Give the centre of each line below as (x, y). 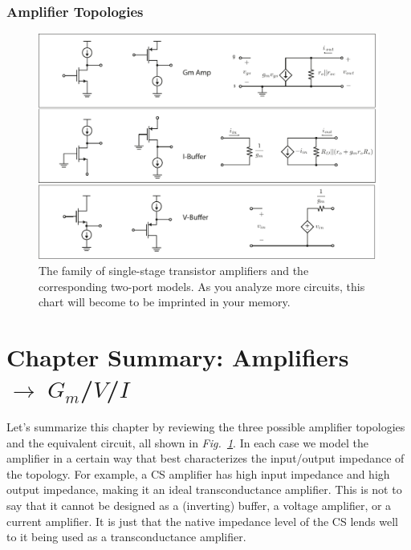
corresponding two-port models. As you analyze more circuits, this (202, 286)
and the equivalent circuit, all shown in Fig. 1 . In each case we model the (187, 442)
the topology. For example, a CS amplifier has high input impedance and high (198, 473)
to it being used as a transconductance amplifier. (126, 537)
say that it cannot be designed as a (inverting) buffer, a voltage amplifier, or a (199, 506)
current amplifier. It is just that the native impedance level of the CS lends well (202, 521)
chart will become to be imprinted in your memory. (165, 302)
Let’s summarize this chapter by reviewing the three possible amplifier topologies (206, 427)
